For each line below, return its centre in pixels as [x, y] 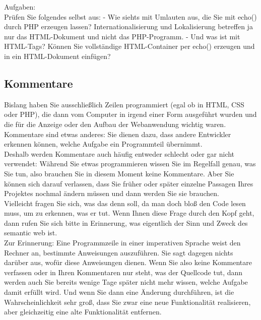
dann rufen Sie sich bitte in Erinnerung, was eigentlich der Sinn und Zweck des [126, 222]
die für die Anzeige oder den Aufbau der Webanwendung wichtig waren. [115, 124]
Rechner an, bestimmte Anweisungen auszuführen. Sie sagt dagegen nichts [119, 252]
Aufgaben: [20, 7]
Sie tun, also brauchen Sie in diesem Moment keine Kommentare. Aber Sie [119, 173]
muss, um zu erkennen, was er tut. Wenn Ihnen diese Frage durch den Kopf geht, [129, 213]
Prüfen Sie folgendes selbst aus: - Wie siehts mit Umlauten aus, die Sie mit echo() [130, 16]
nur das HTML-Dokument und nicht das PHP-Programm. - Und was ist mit [122, 36]
